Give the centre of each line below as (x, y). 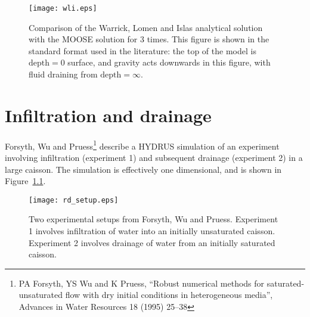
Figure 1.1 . (25, 181)
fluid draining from (63, 74)
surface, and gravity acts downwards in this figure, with (169, 62)
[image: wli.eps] (63, 8)
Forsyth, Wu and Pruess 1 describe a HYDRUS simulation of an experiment (142, 145)
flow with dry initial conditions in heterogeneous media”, (169, 295)
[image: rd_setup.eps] (74, 200)
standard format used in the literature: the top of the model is (142, 50)
